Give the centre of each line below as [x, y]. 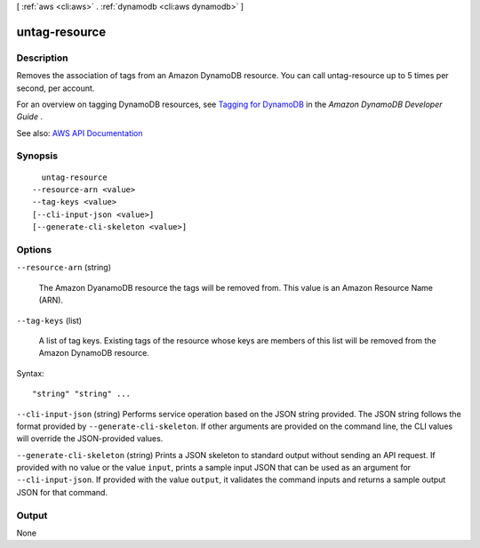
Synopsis [37, 156]
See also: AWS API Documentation [80, 133]
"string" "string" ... [82, 394]
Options [34, 250]
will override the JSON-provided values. [90, 439]
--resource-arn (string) [64, 268]
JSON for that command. [62, 492]
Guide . [30, 117]
